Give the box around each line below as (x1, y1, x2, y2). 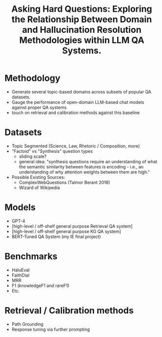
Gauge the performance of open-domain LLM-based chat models (11, 99, 144, 105)
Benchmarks (4, 251, 58, 262)
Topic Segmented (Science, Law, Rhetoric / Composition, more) (11, 143, 140, 149)
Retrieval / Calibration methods (4, 305, 134, 316)
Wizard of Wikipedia (19, 185, 60, 191)
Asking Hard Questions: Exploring (11, 3, 152, 15)
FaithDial (11, 272, 30, 278)
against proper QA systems (11, 104, 67, 110)
